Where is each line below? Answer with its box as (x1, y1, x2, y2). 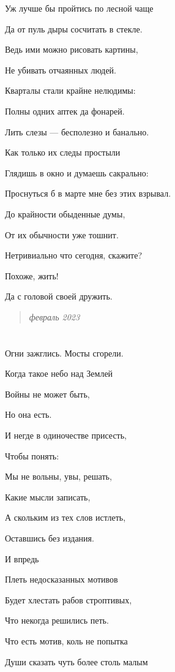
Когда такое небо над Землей (5, 367, 113, 380)
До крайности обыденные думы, (5, 207, 125, 220)
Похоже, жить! (5, 269, 59, 282)
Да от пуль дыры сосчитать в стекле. (5, 22, 143, 35)
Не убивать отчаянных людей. (5, 63, 116, 76)
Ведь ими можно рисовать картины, (5, 43, 138, 56)
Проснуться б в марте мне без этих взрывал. (5, 187, 171, 200)
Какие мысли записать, (5, 490, 91, 503)
